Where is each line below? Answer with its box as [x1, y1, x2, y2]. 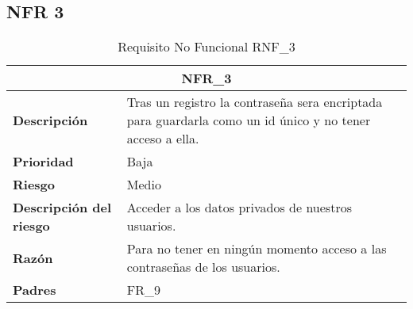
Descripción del [13, 198, 112, 217]
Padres [13, 280, 56, 299]
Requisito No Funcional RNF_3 [118, 37, 295, 56]
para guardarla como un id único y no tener [126, 111, 371, 130]
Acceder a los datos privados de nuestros [126, 198, 352, 217]
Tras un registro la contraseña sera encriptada [126, 93, 383, 112]
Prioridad [13, 152, 74, 171]
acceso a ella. [126, 129, 199, 148]
